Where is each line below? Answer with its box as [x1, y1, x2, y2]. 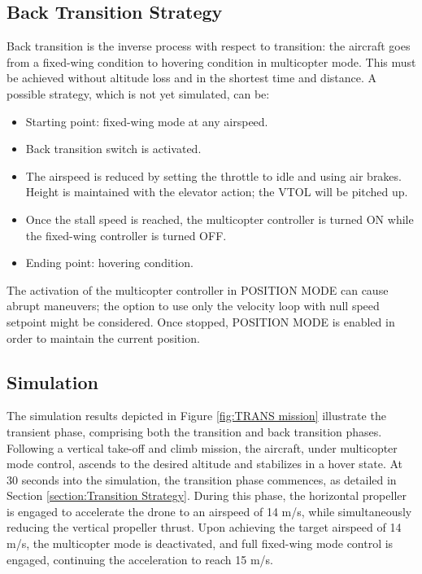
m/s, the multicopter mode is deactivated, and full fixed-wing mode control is [7, 535, 394, 552]
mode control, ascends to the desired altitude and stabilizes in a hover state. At [7, 455, 403, 472]
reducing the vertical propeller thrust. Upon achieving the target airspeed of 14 [7, 519, 402, 536]
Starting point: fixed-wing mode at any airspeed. [25, 112, 268, 129]
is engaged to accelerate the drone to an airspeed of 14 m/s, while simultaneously [7, 502, 412, 519]
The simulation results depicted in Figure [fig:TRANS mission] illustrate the [7, 407, 386, 424]
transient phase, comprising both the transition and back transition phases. [7, 423, 382, 440]
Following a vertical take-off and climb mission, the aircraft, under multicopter [7, 439, 398, 456]
